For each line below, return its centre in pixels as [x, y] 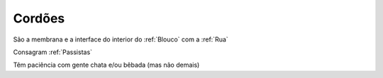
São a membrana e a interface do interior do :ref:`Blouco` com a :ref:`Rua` [121, 39]
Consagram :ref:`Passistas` [52, 52]
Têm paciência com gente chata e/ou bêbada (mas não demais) [106, 65]
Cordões [39, 18]
